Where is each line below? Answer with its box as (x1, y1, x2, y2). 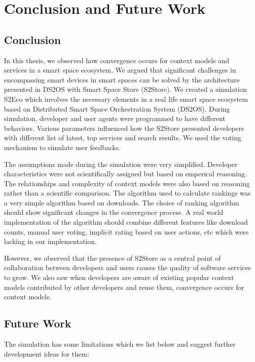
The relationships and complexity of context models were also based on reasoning (4, 178, 250, 188)
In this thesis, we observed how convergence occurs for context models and (4, 55, 229, 65)
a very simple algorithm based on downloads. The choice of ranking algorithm (4, 197, 239, 207)
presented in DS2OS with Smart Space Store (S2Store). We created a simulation (4, 84, 247, 94)
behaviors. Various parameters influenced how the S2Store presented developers (4, 122, 244, 133)
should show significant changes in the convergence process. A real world (4, 207, 223, 217)
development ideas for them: (4, 348, 89, 359)
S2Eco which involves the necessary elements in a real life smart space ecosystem (4, 93, 248, 104)
